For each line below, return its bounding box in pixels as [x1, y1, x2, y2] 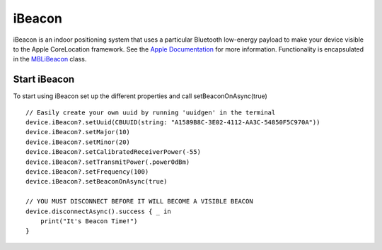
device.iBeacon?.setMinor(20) [25, 138, 131, 146]
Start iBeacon [13, 73, 75, 85]
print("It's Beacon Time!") [40, 217, 138, 225]
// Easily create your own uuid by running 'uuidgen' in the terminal [25, 108, 276, 117]
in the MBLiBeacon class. [13, 55, 87, 64]
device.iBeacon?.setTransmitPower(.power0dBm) [25, 157, 190, 166]
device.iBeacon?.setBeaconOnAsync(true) [25, 177, 168, 186]
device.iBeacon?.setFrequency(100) [25, 167, 149, 176]
